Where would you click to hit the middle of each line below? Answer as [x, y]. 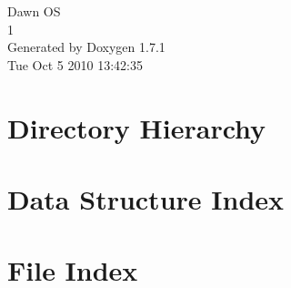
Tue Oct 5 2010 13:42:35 [75, 64]
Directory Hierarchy [137, 127]
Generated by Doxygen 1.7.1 [86, 47]
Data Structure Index [146, 198]
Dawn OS [34, 11]
